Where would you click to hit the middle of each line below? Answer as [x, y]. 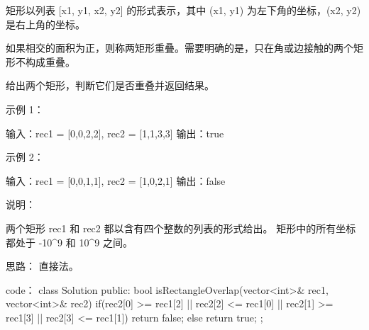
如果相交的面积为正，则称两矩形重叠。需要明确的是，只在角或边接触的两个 [180, 48]
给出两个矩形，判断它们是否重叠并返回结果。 [110, 85]
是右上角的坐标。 [45, 24]
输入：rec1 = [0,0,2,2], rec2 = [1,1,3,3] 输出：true [115, 133]
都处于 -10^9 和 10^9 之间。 [69, 242]
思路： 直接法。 [42, 266]
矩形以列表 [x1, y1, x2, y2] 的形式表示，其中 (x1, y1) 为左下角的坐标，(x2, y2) [183, 10]
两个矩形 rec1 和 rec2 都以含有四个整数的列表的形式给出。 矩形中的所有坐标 [181, 228]
